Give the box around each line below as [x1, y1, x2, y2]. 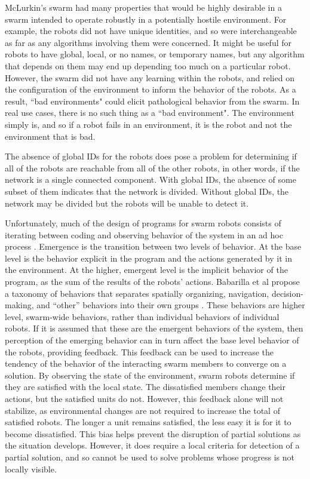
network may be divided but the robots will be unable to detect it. [5, 196, 249, 209]
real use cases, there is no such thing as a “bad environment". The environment [5, 106, 294, 119]
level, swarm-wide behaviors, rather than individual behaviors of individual [5, 310, 280, 323]
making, [5, 299, 34, 311]
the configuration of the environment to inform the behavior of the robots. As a [5, 83, 296, 96]
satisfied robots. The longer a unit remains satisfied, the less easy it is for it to [5, 416, 291, 428]
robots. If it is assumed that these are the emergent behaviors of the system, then [5, 322, 303, 334]
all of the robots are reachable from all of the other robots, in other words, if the [5, 161, 300, 174]
